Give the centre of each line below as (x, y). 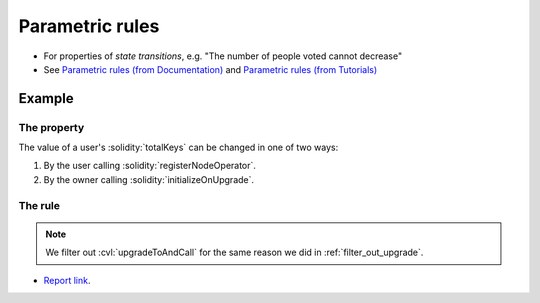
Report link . (67, 280)
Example (46, 98)
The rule (39, 205)
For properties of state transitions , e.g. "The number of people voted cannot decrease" (223, 56)
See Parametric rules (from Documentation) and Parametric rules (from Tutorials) (210, 69)
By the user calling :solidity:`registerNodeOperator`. (150, 166)
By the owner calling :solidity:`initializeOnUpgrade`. (149, 179)
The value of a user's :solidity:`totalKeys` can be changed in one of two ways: (178, 147)
